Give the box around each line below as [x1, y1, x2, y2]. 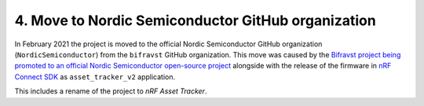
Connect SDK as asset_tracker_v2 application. [14, 71, 176, 82]
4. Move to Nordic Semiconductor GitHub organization [14, 12, 376, 29]
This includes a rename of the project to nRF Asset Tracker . [14, 86, 207, 96]
